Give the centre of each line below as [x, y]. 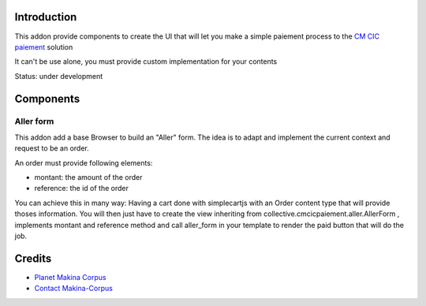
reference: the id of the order [82, 188]
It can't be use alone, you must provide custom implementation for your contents [146, 62]
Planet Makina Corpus [70, 277]
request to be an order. [52, 148]
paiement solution [44, 47]
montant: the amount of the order [88, 177]
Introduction [46, 17]
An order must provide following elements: [84, 162]
